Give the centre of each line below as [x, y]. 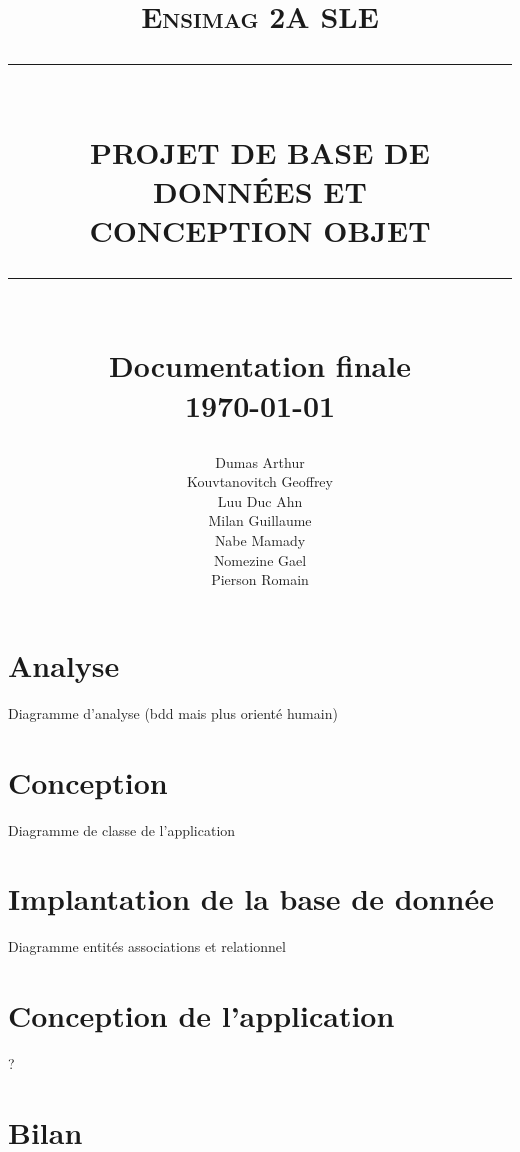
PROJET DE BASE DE [260, 151]
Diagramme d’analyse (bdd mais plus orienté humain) [173, 712]
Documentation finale [260, 365]
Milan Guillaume [260, 520]
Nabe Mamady [260, 540]
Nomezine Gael [260, 559]
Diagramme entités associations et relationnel [147, 946]
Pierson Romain [260, 579]
